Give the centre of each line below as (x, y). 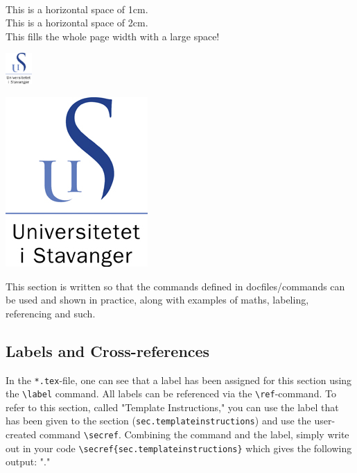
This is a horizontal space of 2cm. (77, 23)
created (21, 434)
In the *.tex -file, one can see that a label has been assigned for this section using (179, 380)
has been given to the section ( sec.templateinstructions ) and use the (158, 421)
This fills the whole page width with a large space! (113, 36)
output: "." (28, 462)
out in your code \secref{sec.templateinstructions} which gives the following (179, 448)
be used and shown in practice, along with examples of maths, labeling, (157, 300)
